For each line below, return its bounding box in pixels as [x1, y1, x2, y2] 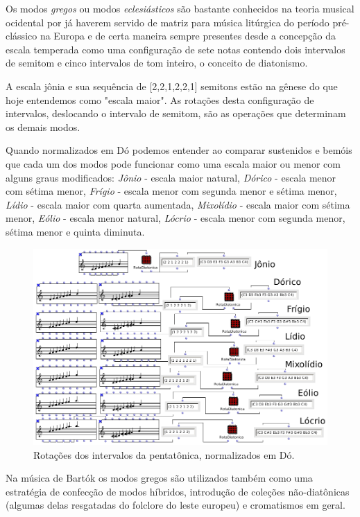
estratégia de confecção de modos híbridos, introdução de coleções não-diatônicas [6, 484, 350, 498]
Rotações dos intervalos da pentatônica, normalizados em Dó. [33, 447, 295, 462]
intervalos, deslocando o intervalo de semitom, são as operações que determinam [6, 106, 346, 121]
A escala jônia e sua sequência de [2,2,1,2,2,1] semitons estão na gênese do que [6, 78, 338, 93]
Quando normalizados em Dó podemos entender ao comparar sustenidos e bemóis [6, 143, 352, 157]
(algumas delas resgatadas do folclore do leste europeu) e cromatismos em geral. [6, 498, 345, 512]
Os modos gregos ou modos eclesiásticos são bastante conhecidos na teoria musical [6, 1, 354, 15]
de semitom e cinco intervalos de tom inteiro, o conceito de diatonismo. [6, 55, 308, 70]
